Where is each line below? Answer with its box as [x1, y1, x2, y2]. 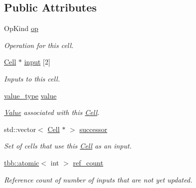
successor [79, 123, 107, 134]
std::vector [4, 123, 36, 134]
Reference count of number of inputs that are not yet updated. [4, 174, 192, 184]
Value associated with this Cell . [4, 107, 99, 117]
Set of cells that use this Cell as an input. [4, 140, 132, 151]
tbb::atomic [4, 157, 39, 167]
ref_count [73, 157, 103, 167]
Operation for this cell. [4, 39, 73, 50]
